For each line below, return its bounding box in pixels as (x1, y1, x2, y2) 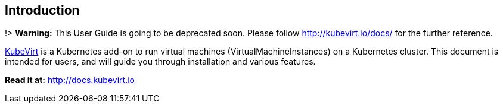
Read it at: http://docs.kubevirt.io (5, 75, 135, 85)
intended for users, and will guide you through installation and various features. (5, 56, 316, 67)
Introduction (5, 3, 80, 18)
